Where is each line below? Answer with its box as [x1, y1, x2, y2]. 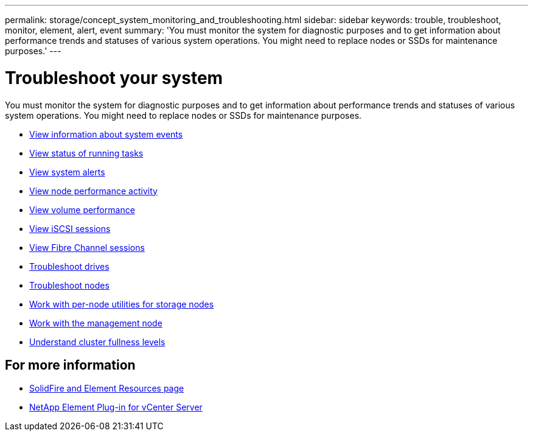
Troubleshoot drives [29, 261, 110, 272]
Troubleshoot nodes [29, 280, 110, 290]
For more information [5, 357, 136, 373]
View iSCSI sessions [29, 223, 111, 234]
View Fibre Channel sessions [29, 242, 145, 253]
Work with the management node [29, 317, 162, 328]
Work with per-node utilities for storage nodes [29, 298, 214, 309]
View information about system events [29, 128, 183, 139]
